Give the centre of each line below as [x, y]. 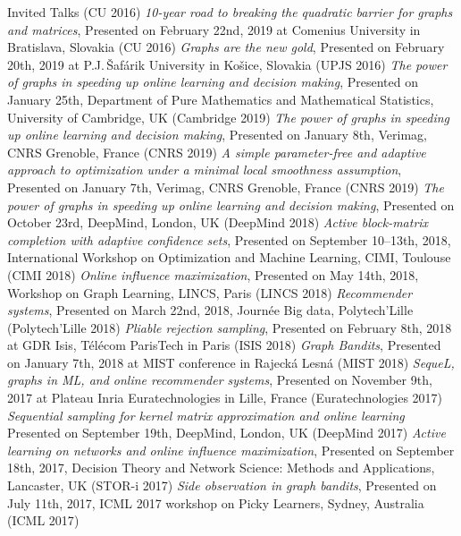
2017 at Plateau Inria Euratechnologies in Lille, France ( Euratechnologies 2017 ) [225, 398]
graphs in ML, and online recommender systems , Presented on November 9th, [220, 380]
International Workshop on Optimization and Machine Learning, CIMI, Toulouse [229, 257]
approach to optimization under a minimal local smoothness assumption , [205, 170]
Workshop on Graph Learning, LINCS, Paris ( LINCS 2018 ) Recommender [210, 292]
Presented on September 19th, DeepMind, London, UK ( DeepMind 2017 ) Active [226, 433]
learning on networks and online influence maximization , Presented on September [231, 450]
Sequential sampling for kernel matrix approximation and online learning [206, 415]
